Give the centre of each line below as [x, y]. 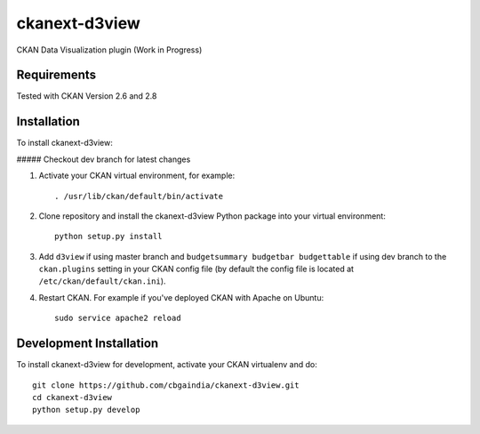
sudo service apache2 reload [118, 318]
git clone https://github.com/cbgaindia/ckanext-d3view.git [166, 385]
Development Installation [88, 344]
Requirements [56, 75]
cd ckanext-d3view [72, 397]
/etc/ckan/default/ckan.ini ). [102, 281]
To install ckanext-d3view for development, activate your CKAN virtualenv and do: [167, 365]
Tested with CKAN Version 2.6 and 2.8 [87, 96]
